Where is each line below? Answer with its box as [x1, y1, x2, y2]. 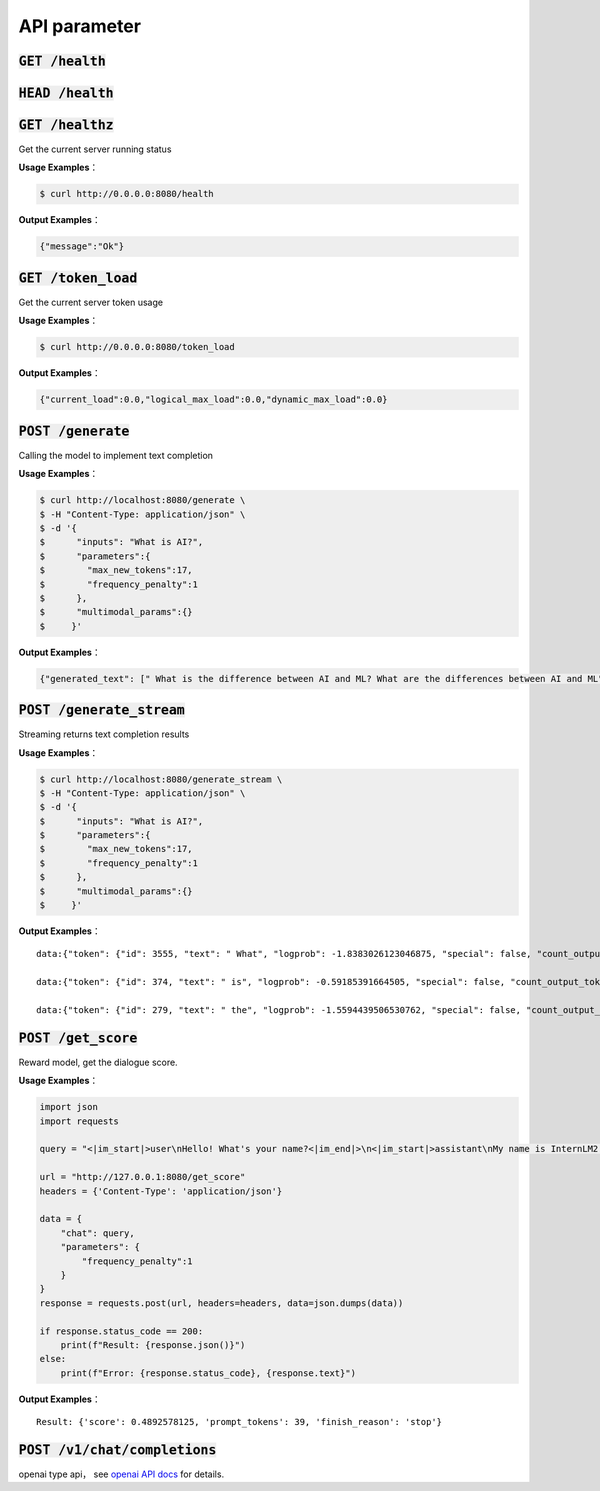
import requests [39, 1115, 120, 1127]
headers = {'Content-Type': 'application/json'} [39, 1185, 283, 1197]
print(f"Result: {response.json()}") [60, 1339, 246, 1350]
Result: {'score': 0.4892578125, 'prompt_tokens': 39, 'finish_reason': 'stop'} [36, 1416, 443, 1428]
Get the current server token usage [18, 296, 164, 308]
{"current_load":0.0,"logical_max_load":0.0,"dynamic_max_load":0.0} [39, 394, 388, 405]
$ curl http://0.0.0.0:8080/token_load [39, 341, 235, 353]
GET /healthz [18, 117, 114, 133]
